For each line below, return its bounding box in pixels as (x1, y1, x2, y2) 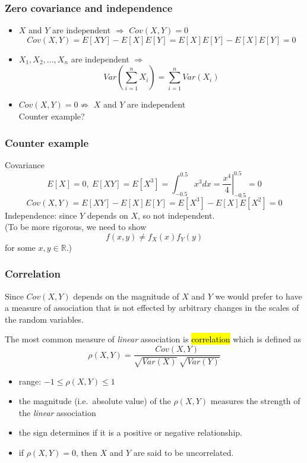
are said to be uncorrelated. (133, 446, 234, 458)
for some (5, 241, 36, 253)
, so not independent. (138, 209, 215, 221)
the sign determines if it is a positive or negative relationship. (18, 426, 242, 439)
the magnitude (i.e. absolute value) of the (18, 395, 171, 407)
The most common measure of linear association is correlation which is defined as (5, 333, 302, 345)
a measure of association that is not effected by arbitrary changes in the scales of (5, 301, 299, 314)
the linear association (18, 406, 96, 418)
